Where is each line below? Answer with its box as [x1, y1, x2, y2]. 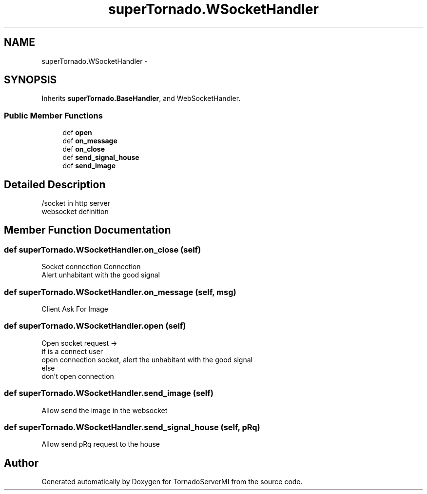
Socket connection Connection [41, 262, 141, 271]
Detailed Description [4, 178, 106, 191]
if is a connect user [41, 347, 103, 356]
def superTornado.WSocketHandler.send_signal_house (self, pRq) [4, 422, 260, 432]
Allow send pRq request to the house [41, 440, 160, 449]
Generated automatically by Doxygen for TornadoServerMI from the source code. [41, 477, 303, 486]
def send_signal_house [62, 153, 139, 162]
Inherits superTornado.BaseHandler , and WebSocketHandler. [41, 94, 241, 103]
